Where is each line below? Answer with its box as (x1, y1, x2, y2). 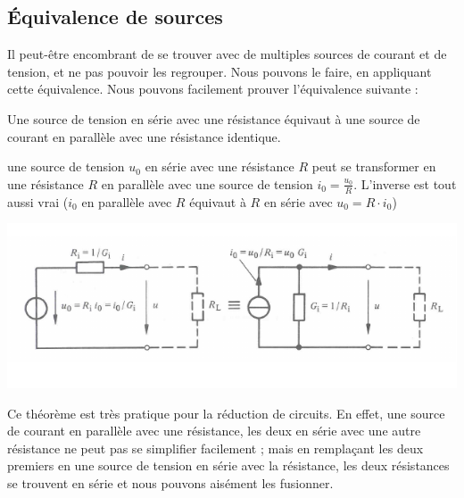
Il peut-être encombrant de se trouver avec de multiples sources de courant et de (7, 45, 447, 63)
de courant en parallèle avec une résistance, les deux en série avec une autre (7, 421, 421, 440)
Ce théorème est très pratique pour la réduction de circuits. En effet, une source (7, 403, 445, 422)
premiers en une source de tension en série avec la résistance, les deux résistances (7, 456, 450, 475)
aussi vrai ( (7, 192, 69, 211)
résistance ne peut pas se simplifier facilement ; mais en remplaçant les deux (7, 438, 424, 457)
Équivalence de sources (7, 3, 223, 30)
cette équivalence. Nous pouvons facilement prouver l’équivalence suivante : (7, 79, 418, 98)
